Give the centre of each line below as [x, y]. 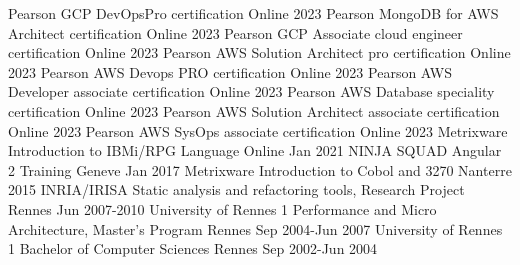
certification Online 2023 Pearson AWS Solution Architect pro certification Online [259, 52]
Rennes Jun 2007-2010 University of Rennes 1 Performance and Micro [222, 208]
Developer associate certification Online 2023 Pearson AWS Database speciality [251, 91]
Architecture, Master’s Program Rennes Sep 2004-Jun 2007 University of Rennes [255, 228]
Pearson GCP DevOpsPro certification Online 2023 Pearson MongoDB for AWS [253, 13]
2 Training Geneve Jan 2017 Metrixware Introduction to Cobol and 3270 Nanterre [260, 169]
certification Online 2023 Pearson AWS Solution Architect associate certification [254, 110]
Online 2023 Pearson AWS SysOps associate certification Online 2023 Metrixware [258, 130]
